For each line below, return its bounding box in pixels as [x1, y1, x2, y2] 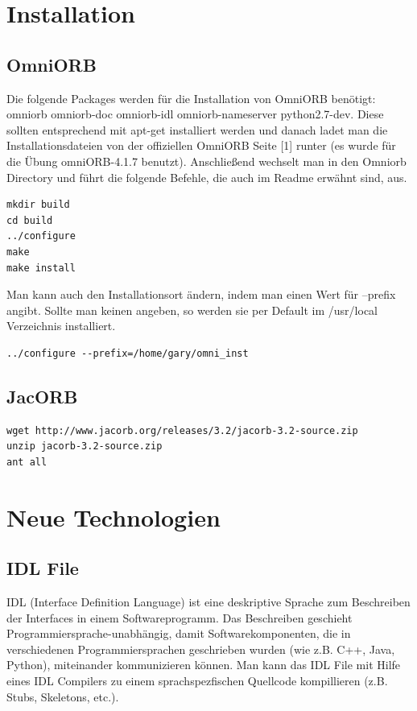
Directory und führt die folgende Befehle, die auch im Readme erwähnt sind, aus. [6, 168, 407, 185]
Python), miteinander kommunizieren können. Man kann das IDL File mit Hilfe [6, 656, 401, 673]
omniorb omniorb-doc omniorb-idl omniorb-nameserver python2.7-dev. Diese [6, 105, 384, 122]
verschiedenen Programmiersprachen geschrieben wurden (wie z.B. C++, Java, [6, 640, 395, 657]
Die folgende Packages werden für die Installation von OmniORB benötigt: [6, 89, 376, 106]
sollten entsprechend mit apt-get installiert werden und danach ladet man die [6, 121, 388, 138]
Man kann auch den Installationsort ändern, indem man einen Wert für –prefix [6, 286, 396, 303]
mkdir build [6, 199, 70, 211]
